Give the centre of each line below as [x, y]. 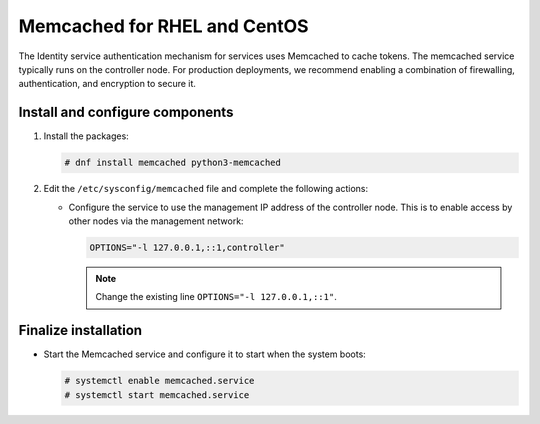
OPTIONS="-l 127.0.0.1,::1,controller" [187, 247]
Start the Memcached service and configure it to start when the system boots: [205, 354]
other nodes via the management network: [156, 221]
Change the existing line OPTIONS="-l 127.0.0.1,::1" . [216, 297]
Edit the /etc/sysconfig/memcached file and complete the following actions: [206, 189]
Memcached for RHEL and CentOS [163, 26]
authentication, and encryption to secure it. [107, 84]
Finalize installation [80, 330]
